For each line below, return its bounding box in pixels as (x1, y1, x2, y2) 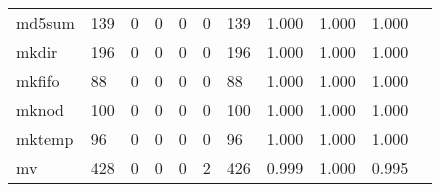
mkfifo (16, 69, 60, 92)
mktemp (16, 127, 74, 150)
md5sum (16, 11, 75, 34)
